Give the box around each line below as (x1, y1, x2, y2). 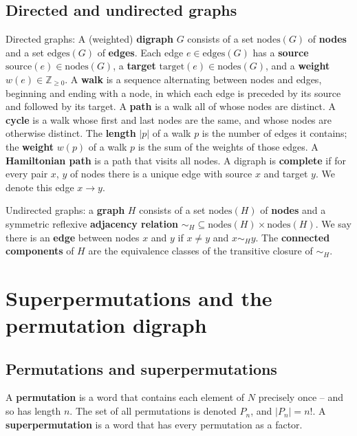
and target (263, 166, 308, 181)
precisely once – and (258, 390, 344, 404)
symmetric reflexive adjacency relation (6, 216, 179, 230)
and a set (6, 45, 45, 59)
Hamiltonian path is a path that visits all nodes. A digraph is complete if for (6, 153, 346, 167)
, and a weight (266, 58, 330, 73)
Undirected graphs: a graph (6, 203, 125, 217)
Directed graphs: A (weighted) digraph (6, 32, 173, 46)
